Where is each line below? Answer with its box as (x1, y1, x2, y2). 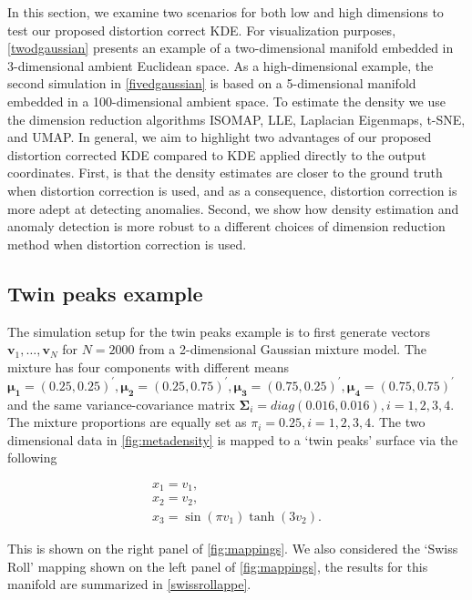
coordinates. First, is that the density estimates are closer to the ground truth (7, 163, 443, 182)
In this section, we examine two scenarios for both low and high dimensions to (7, 3, 444, 21)
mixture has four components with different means (7, 357, 290, 376)
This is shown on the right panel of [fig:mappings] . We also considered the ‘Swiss (7, 538, 458, 557)
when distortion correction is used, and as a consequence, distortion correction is (7, 180, 457, 199)
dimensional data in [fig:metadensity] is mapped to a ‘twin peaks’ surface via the (7, 430, 458, 449)
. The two (371, 412, 426, 432)
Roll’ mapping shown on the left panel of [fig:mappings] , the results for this (7, 556, 428, 575)
